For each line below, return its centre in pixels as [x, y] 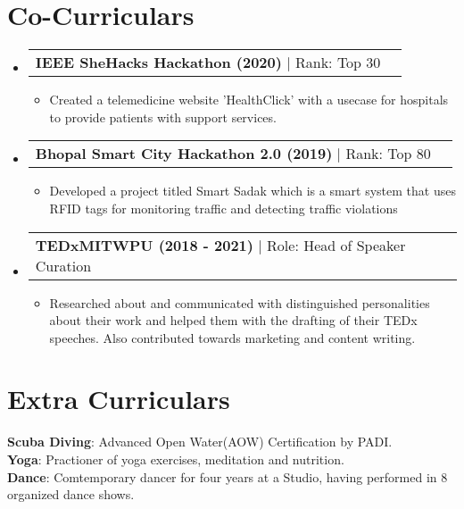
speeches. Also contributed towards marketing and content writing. [232, 337]
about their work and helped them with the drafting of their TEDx [233, 320]
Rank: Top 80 [388, 154]
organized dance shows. [71, 494]
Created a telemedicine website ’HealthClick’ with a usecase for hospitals [249, 100]
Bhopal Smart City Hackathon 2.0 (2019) [184, 154]
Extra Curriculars [119, 399]
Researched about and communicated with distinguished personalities [240, 302]
